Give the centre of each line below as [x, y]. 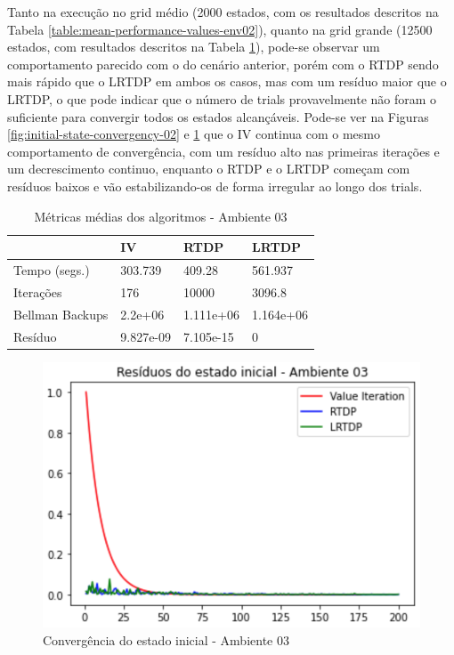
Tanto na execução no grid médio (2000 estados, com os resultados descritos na [223, 12]
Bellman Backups [61, 314]
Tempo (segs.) [52, 269]
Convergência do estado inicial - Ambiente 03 [166, 639]
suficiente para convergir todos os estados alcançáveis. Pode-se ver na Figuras [218, 116]
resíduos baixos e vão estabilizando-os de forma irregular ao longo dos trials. [215, 186]
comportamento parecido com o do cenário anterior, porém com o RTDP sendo [223, 64]
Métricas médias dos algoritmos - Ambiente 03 [161, 216]
